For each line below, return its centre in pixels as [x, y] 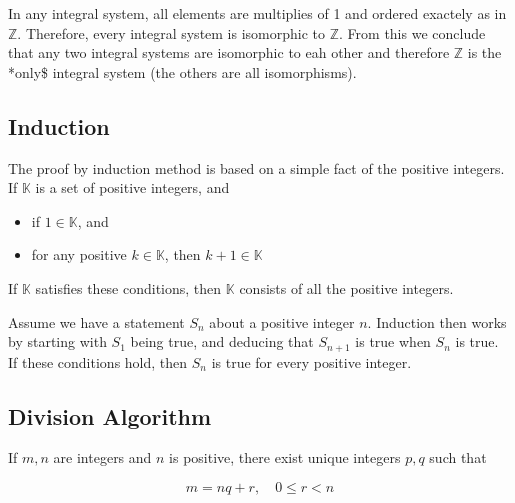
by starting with [57, 341]
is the [484, 52]
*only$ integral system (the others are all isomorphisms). [182, 71]
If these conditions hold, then [98, 361]
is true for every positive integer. [311, 361]
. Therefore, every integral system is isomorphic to [171, 32]
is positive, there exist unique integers [285, 457]
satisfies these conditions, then [128, 287]
